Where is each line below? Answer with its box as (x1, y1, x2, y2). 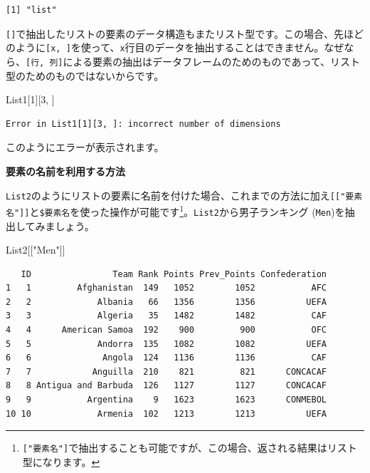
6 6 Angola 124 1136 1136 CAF (6, 353, 327, 363)
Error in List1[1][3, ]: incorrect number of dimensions (6, 118, 281, 129)
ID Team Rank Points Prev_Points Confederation (21, 269, 327, 279)
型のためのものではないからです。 (6, 68, 164, 83)
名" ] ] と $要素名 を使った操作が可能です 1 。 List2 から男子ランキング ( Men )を (6, 202, 345, 219)
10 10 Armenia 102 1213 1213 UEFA (6, 408, 327, 419)
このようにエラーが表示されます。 (6, 140, 164, 155)
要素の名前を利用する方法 (6, 163, 125, 178)
